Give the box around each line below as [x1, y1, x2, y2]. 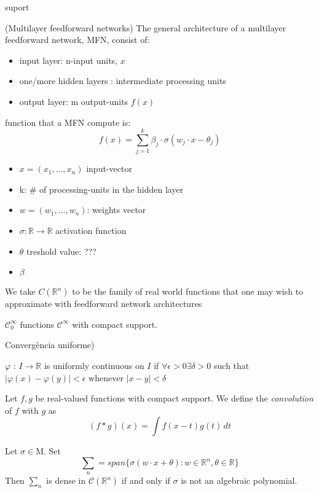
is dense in [46, 474, 86, 487]
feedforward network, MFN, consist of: [5, 33, 150, 46]
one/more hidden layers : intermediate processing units [19, 74, 226, 87]
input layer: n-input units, [19, 53, 118, 66]
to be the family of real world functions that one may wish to [72, 285, 304, 298]
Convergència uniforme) [5, 338, 95, 351]
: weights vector [87, 203, 146, 216]
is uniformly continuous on [44, 359, 144, 372]
